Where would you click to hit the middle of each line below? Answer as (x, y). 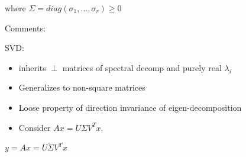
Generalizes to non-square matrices (82, 87)
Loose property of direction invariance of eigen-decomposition (130, 107)
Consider (35, 127)
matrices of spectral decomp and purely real (142, 67)
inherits (32, 67)
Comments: (25, 28)
